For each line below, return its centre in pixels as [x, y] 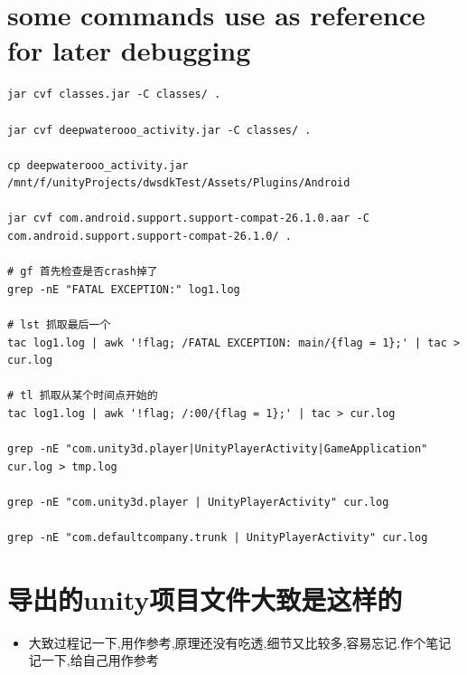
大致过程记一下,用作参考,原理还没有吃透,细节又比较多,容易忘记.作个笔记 [240, 642]
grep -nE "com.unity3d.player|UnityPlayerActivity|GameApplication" [218, 449]
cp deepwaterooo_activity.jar [98, 165]
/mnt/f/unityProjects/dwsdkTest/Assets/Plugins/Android [179, 183]
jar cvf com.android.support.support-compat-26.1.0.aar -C [188, 219]
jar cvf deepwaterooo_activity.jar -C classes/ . [159, 130]
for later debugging [129, 50]
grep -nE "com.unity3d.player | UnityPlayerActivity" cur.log [198, 502]
